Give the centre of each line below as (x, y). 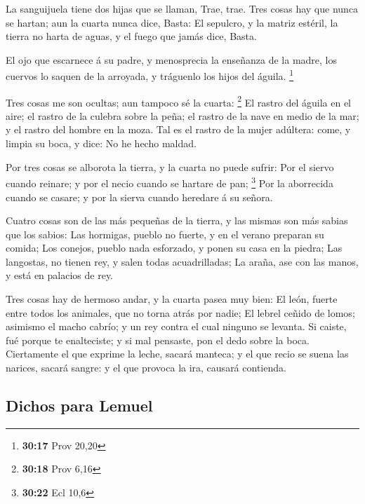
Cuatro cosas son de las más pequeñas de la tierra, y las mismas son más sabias (177, 220)
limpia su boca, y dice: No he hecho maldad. (101, 143)
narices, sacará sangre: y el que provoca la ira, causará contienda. (146, 368)
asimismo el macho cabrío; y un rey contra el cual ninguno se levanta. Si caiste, (176, 326)
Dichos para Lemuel (79, 406)
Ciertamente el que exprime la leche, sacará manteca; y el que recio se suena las (177, 354)
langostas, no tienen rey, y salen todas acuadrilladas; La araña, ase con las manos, (182, 261)
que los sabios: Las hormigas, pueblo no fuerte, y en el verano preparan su (165, 234)
